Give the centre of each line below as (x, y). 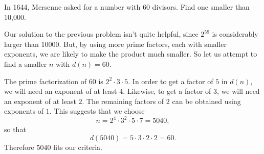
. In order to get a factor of (171, 81)
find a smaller (26, 63)
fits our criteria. (78, 147)
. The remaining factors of (123, 101)
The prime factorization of (46, 81)
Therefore (19, 147)
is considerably (235, 34)
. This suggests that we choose (97, 111)
